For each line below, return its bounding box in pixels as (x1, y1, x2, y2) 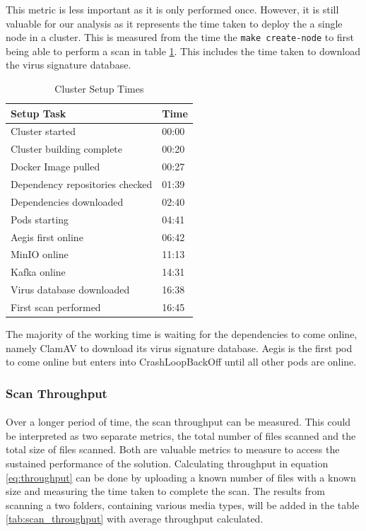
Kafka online (11, 264, 66, 279)
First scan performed (11, 299, 101, 314)
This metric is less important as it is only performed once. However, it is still (6, 2, 339, 16)
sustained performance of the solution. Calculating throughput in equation (6, 456, 329, 470)
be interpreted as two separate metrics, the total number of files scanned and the (6, 428, 356, 443)
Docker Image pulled (11, 159, 100, 174)
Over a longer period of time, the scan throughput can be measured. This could (6, 414, 351, 429)
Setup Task (11, 105, 66, 120)
